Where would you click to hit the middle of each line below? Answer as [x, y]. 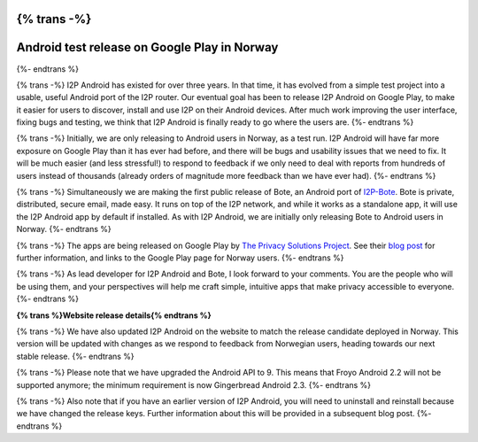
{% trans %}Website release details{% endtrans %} [114, 315]
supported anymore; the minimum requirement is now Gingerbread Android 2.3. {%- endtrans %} [194, 384]
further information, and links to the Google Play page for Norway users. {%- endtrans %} [180, 258]
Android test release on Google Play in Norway [147, 47]
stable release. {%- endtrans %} [75, 356]
